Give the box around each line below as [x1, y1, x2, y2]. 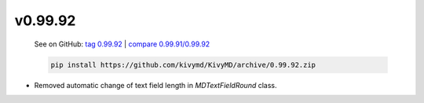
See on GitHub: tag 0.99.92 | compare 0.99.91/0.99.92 [34, 39, 210, 49]
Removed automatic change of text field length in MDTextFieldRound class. [34, 80, 277, 90]
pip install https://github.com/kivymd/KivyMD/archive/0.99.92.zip [50, 60, 316, 69]
